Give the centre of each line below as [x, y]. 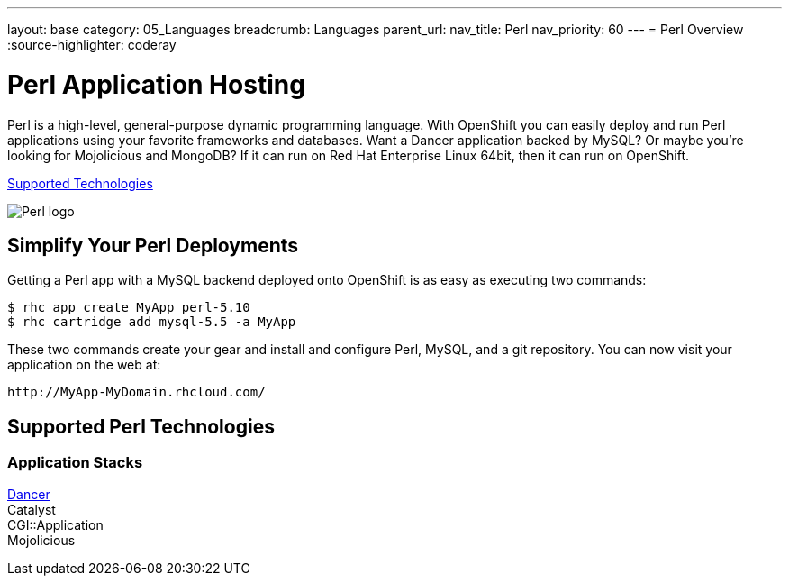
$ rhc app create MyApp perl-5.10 [129, 308]
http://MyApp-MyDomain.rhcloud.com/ [136, 392]
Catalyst [32, 509]
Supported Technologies [80, 183]
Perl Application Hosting [156, 84]
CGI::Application [55, 524]
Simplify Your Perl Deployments [153, 245]
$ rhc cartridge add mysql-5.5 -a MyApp [152, 322]
